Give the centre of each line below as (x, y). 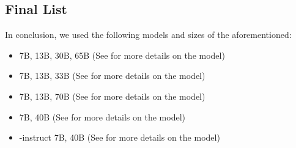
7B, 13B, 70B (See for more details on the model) (112, 96)
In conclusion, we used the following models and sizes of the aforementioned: (148, 35)
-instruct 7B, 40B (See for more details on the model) (120, 137)
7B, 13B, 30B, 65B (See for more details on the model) (122, 55)
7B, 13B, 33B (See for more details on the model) (112, 76)
